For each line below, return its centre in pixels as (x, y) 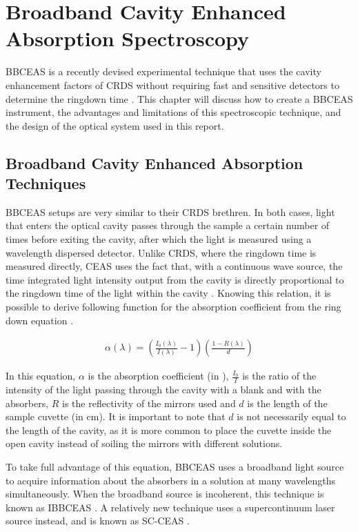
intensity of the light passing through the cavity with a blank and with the (163, 390)
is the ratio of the (279, 376)
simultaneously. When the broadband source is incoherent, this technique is (165, 494)
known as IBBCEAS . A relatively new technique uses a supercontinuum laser (170, 507)
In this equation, (41, 376)
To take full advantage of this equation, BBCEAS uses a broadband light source (175, 467)
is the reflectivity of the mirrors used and (149, 403)
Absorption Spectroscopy (128, 38)
